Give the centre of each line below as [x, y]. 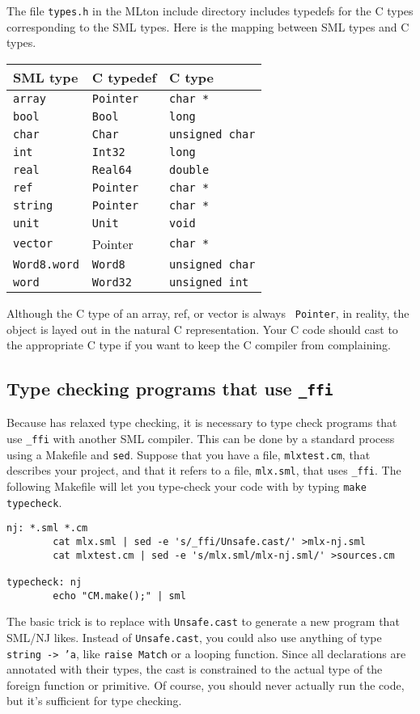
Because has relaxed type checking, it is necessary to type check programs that [202, 422]
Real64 [112, 169]
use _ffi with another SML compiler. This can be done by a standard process [201, 439]
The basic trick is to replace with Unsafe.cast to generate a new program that [203, 621]
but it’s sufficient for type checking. [94, 701]
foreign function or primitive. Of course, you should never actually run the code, [206, 684]
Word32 [112, 282]
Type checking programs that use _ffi [170, 389]
